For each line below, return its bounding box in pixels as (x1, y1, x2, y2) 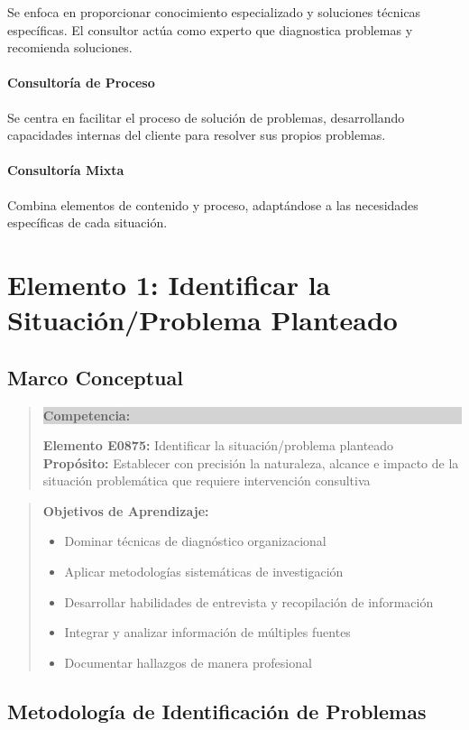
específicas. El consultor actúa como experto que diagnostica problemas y (7, 20, 413, 39)
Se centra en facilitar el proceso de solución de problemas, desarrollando (7, 107, 405, 126)
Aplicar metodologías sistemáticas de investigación (64, 562, 344, 581)
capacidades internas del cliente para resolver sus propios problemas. (7, 125, 386, 144)
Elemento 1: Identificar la (7, 265, 331, 302)
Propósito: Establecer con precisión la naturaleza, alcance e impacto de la (42, 453, 459, 472)
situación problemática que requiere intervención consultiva (42, 471, 371, 490)
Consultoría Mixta (7, 161, 124, 180)
